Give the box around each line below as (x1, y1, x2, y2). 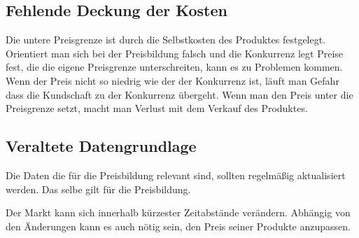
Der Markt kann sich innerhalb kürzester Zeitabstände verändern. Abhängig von (6, 205, 351, 220)
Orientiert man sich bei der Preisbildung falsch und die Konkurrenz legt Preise (6, 45, 344, 60)
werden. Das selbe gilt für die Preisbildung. (6, 181, 191, 196)
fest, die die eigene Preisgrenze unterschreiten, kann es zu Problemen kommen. (6, 59, 343, 74)
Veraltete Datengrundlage (6, 135, 197, 157)
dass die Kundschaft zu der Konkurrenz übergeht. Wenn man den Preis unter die (6, 87, 353, 101)
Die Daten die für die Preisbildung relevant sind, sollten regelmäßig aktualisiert (6, 167, 346, 182)
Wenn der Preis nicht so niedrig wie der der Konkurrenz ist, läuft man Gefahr (6, 73, 339, 87)
